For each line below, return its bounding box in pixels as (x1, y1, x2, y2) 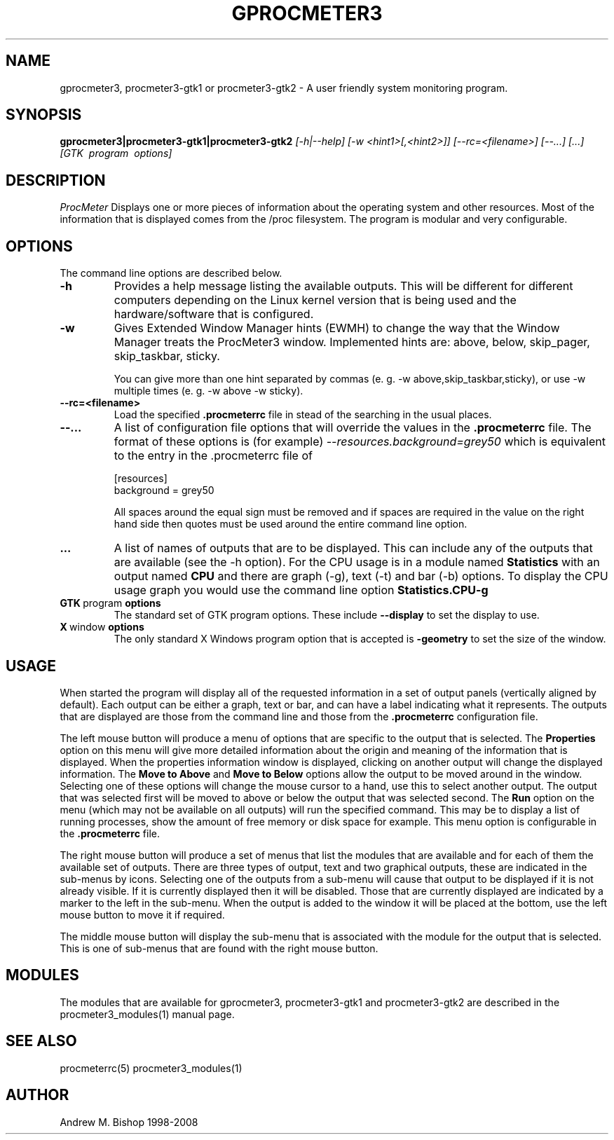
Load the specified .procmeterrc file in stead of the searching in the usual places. (114, 408, 492, 421)
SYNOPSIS (6, 106, 82, 124)
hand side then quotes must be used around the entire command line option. (114, 518, 468, 530)
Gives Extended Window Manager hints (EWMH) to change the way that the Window (114, 321, 560, 336)
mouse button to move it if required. (60, 908, 225, 921)
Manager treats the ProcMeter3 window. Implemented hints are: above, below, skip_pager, (114, 335, 590, 350)
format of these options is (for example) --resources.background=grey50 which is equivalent (114, 434, 606, 449)
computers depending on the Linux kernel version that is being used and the (114, 293, 517, 308)
